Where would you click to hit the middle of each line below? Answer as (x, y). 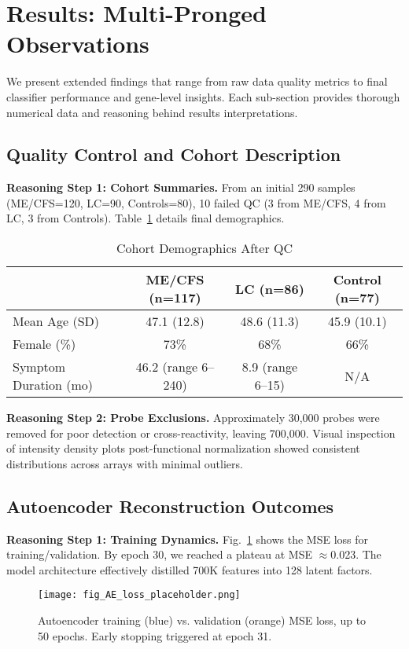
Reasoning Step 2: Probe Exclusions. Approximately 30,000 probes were (193, 418)
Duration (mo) (53, 385)
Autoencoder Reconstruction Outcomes (170, 506)
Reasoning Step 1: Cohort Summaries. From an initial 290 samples (181, 187)
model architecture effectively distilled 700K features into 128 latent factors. (190, 569)
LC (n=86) (270, 288)
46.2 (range (166, 367)
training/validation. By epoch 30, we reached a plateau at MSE (159, 554)
